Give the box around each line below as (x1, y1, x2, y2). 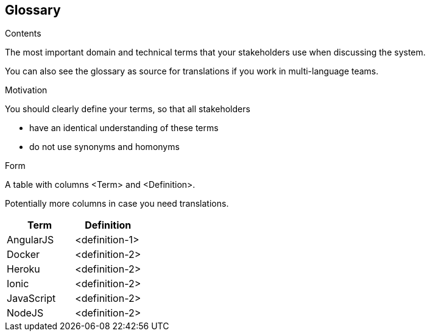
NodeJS (7, 307, 44, 320)
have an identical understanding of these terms (29, 123, 219, 134)
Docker (7, 248, 40, 261)
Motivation (5, 85, 48, 96)
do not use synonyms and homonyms (29, 141, 180, 152)
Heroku (7, 263, 40, 276)
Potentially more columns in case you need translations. (5, 198, 229, 209)
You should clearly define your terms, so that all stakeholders (5, 104, 250, 115)
